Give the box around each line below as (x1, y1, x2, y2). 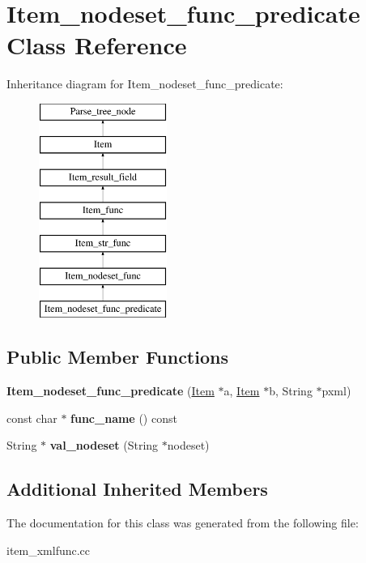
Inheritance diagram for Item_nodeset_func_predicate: (6, 75, 283, 92)
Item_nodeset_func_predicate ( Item (6, 382, 215, 399)
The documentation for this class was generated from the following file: (6, 514, 359, 531)
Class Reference (6, 28, 187, 62)
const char (6, 409, 57, 426)
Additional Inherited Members (6, 476, 268, 501)
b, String (269, 382, 313, 399)
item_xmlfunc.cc (6, 541, 91, 558)
